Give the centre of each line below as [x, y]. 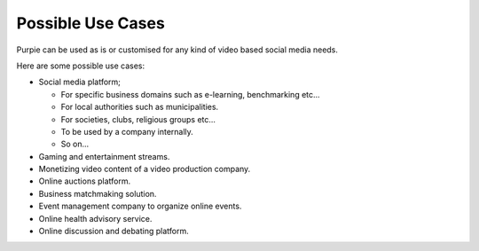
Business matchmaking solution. [98, 193]
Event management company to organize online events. [140, 206]
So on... [75, 144]
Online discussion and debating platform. [114, 231]
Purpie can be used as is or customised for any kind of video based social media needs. [177, 50]
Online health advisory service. [95, 218]
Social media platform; [80, 82]
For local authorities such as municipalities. [140, 107]
